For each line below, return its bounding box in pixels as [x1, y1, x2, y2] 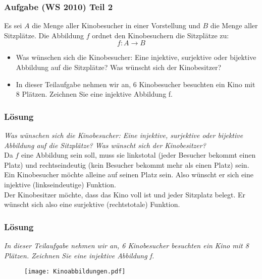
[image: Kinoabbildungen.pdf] [24, 268, 126, 275]
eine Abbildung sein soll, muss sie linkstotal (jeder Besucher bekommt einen [21, 150, 256, 160]
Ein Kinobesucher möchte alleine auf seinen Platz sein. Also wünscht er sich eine [4, 169, 254, 180]
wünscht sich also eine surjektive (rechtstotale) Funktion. [4, 199, 180, 210]
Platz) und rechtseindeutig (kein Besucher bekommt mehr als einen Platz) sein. [4, 159, 249, 170]
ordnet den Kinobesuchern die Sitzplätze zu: [92, 30, 229, 40]
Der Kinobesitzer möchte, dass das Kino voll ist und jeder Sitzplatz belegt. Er [4, 189, 246, 199]
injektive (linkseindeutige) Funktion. [4, 179, 116, 189]
